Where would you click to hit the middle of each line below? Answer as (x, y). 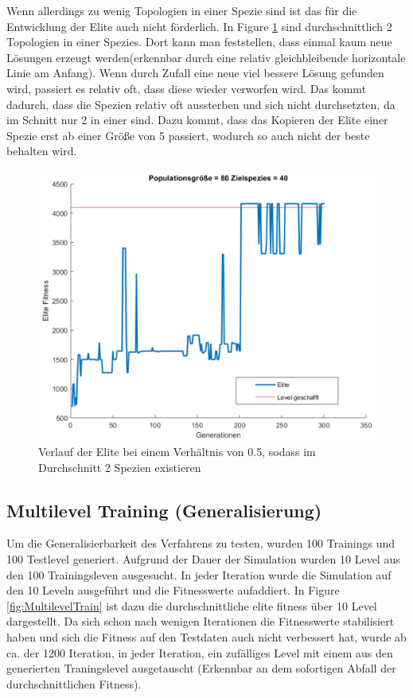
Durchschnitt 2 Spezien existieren (120, 467)
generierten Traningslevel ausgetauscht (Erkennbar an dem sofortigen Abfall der (201, 668)
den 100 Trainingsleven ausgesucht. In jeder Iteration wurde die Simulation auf (199, 574)
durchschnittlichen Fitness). (74, 683)
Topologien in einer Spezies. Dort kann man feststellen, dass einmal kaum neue (199, 42)
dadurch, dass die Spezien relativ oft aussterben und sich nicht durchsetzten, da (201, 104)
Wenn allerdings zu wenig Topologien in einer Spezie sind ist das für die (182, 10)
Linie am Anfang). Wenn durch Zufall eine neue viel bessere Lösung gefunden (195, 73)
